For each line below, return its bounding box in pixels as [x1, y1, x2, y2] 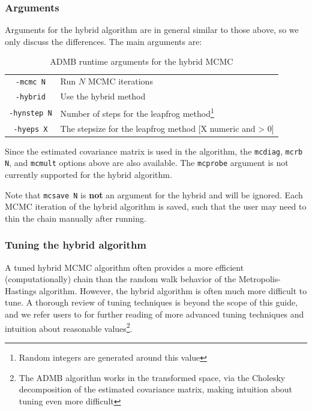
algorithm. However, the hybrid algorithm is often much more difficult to [39, 284, 307, 297]
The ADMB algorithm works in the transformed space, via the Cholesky [19, 371, 286, 383]
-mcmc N [15, 78, 46, 87]
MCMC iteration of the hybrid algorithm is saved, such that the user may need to [5, 200, 307, 213]
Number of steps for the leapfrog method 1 [60, 105, 214, 119]
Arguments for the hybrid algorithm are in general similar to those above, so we [5, 23, 299, 36]
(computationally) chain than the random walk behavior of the [5, 273, 236, 285]
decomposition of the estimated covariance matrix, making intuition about [19, 383, 293, 395]
